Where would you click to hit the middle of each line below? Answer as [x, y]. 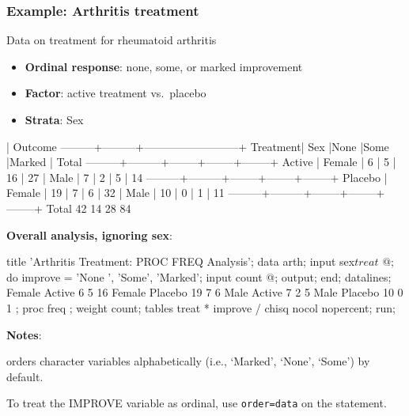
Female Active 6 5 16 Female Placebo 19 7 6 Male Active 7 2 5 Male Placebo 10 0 [205, 292]
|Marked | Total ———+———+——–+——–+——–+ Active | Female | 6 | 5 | [201, 162]
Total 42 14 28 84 [89, 208]
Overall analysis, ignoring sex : [89, 234]
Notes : [24, 334]
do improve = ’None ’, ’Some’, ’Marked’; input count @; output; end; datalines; [199, 276]
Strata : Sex [54, 119]
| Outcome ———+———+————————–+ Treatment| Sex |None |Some [198, 146]
